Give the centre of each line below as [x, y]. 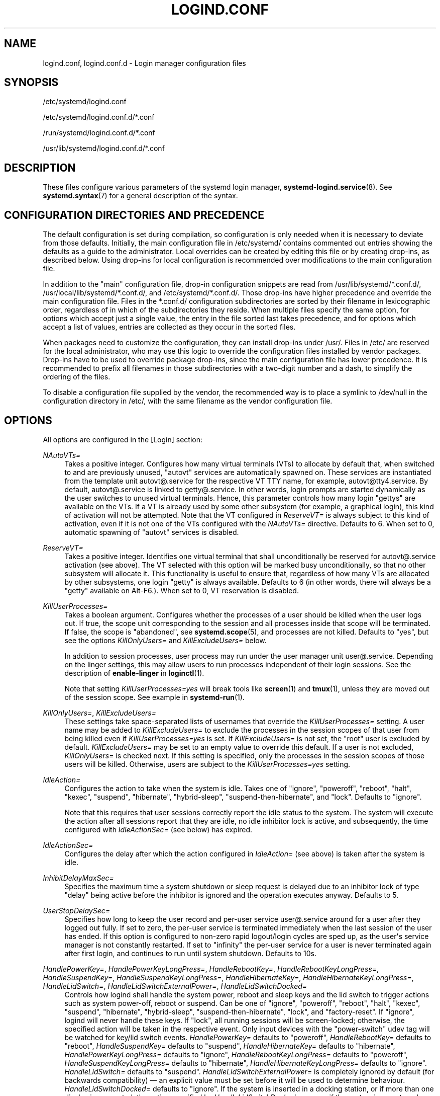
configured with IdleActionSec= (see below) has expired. [158, 829]
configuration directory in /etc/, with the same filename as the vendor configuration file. [188, 401]
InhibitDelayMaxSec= [78, 878]
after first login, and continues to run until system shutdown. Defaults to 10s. [190, 953]
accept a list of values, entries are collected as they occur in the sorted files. [169, 327]
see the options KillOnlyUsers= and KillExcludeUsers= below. [166, 640]
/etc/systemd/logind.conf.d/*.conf [99, 117]
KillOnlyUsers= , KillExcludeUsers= [99, 713]
